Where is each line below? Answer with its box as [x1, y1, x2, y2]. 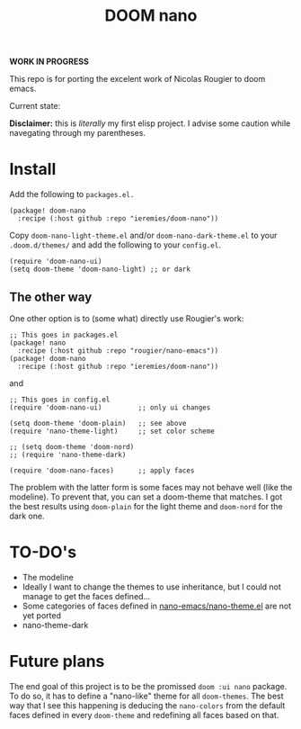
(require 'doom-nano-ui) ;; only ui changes [9, 402, 211, 412]
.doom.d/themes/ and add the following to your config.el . [9, 239, 222, 250]
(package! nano [9, 338, 66, 347]
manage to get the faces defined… [22, 590, 151, 601]
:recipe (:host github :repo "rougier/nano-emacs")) [17, 346, 219, 355]
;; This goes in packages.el [9, 330, 119, 339]
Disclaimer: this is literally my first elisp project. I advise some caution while [9, 118, 291, 129]
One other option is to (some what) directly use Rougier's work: [9, 312, 244, 324]
